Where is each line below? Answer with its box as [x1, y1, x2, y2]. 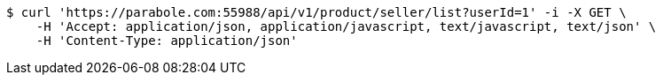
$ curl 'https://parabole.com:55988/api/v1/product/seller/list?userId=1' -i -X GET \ [6, 5, 627, 19]
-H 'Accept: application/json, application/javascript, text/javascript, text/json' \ [35, 19, 657, 34]
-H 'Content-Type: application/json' [35, 34, 298, 48]
